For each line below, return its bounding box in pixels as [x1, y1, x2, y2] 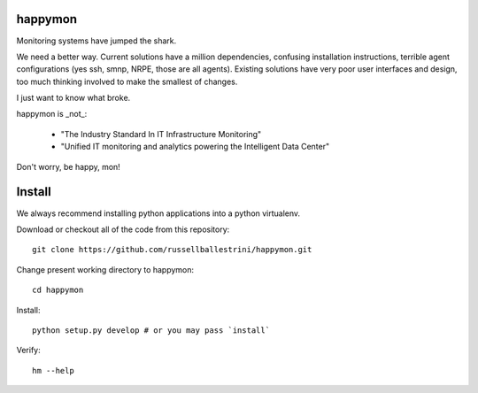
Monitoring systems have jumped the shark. [16, 35, 177, 46]
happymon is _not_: [16, 109, 88, 119]
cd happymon [32, 285, 84, 296]
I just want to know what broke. [16, 93, 131, 104]
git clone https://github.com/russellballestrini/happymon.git [32, 244, 312, 255]
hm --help [32, 366, 74, 375]
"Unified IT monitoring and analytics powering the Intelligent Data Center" [60, 142, 330, 152]
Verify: [16, 345, 41, 356]
